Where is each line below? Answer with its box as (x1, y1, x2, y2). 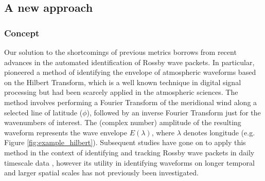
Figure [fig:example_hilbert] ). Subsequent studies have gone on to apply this (4, 137, 246, 148)
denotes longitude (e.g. (183, 127, 255, 137)
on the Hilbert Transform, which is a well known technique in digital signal (4, 76, 241, 87)
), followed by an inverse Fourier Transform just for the (86, 107, 261, 117)
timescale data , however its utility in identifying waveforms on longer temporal (4, 157, 255, 168)
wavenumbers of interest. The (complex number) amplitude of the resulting (4, 117, 241, 128)
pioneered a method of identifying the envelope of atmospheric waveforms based (4, 67, 256, 77)
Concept (4, 26, 40, 39)
